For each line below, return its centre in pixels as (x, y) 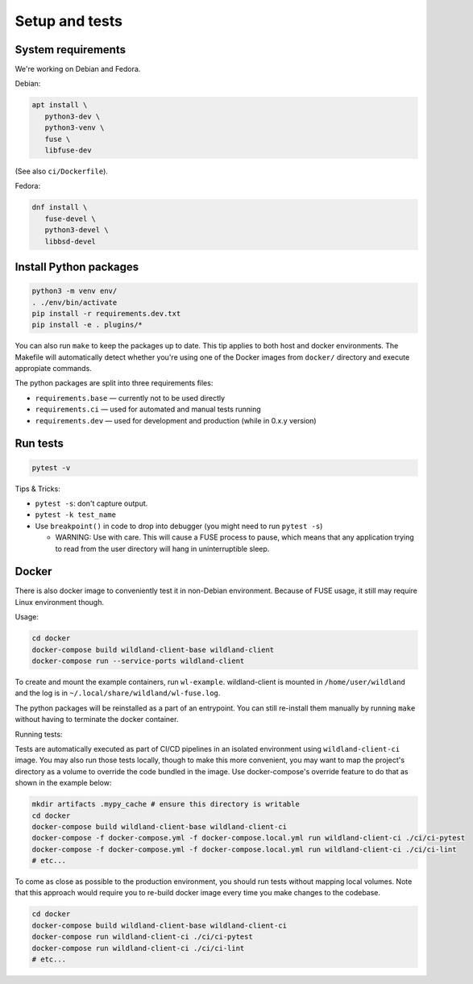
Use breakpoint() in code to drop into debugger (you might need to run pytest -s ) (179, 526)
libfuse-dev (68, 150)
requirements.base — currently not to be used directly (130, 398)
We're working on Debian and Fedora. (78, 69)
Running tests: (39, 734)
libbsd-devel (71, 241)
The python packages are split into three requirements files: (114, 383)
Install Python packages (77, 267)
